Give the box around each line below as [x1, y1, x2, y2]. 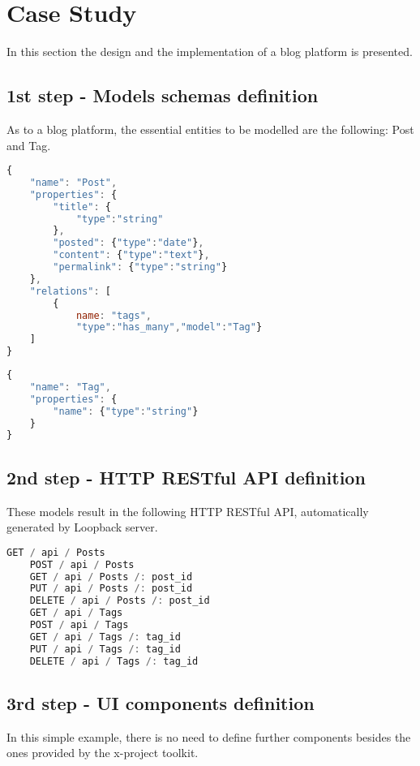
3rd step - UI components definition [6, 690, 315, 715]
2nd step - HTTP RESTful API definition [6, 464, 366, 489]
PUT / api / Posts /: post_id [29, 583, 193, 595]
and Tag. [6, 136, 51, 153]
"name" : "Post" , [29, 176, 118, 188]
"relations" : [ [29, 285, 111, 297]
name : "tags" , [75, 309, 152, 321]
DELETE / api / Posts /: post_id [29, 595, 210, 607]
